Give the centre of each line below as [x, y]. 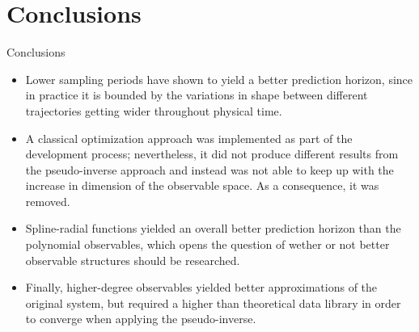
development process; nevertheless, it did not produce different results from [212, 154]
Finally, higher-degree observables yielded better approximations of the [201, 287]
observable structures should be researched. [133, 260]
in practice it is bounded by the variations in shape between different [197, 95]
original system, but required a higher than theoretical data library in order [213, 303]
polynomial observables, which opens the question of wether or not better [207, 244]
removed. [48, 201]
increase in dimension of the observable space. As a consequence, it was [202, 185]
